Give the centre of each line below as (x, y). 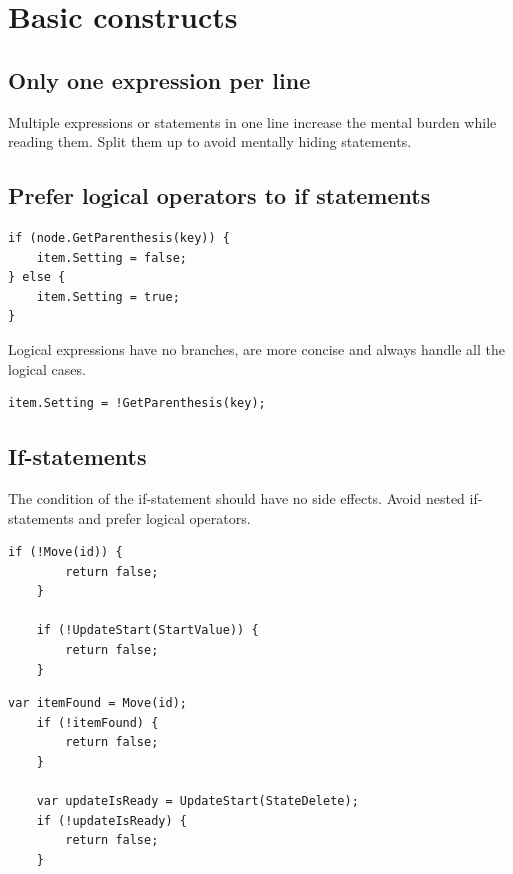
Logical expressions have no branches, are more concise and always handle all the (256, 348)
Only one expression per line (159, 79)
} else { (37, 277)
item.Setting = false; (111, 257)
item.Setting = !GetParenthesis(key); (137, 403)
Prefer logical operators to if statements (219, 195)
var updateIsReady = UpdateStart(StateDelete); (197, 801)
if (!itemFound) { (97, 722)
